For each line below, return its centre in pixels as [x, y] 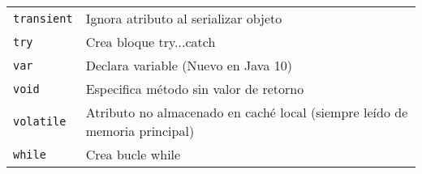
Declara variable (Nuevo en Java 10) [189, 65]
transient [43, 18]
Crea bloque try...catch [151, 42]
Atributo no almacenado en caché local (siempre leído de [247, 112]
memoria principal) [140, 131]
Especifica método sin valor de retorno [195, 89]
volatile [40, 121]
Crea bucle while [133, 154]
